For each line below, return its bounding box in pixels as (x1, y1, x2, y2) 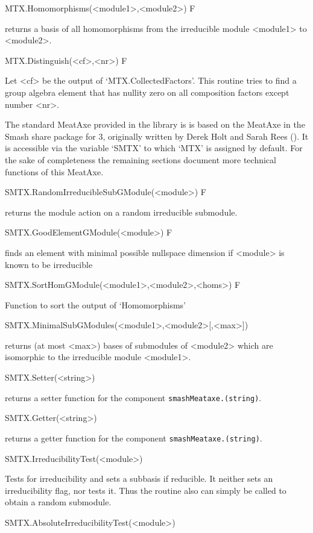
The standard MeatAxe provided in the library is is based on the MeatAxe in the (5, 118, 305, 131)
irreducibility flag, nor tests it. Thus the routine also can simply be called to (5, 484, 286, 496)
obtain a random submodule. (5, 496, 112, 508)
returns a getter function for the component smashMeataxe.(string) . (5, 431, 262, 444)
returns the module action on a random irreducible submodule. (5, 205, 238, 218)
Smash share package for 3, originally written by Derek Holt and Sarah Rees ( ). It (5, 129, 309, 142)
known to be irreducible (5, 258, 93, 270)
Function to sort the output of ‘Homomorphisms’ (5, 298, 186, 311)
